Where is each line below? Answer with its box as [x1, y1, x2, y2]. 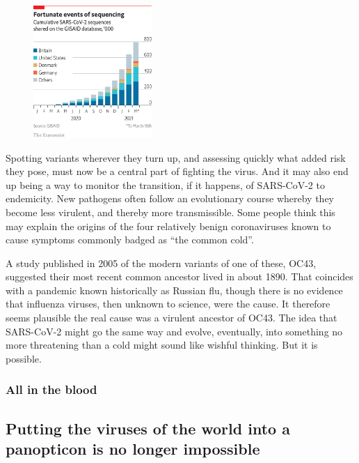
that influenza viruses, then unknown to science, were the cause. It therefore [6, 296, 330, 311]
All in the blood [6, 381, 97, 398]
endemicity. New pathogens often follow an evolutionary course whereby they [6, 191, 334, 206]
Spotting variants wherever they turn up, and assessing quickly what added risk [6, 150, 346, 165]
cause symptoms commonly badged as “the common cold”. [6, 232, 254, 247]
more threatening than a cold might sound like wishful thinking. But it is [6, 337, 318, 352]
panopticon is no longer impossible [6, 438, 260, 460]
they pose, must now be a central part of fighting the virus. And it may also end [6, 164, 349, 179]
